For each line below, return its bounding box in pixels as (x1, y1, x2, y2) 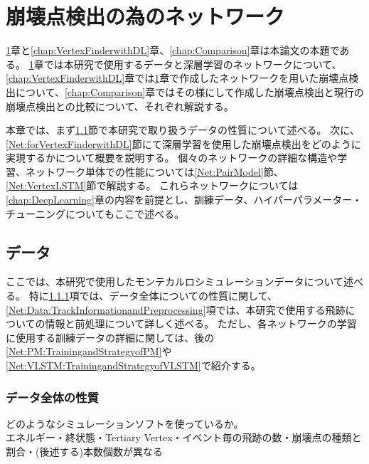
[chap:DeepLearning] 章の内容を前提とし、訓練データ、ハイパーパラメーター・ (6, 192, 363, 207)
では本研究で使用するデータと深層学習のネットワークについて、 (43, 56, 342, 71)
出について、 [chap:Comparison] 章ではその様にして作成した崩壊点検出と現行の (6, 84, 364, 99)
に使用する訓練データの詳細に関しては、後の (6, 329, 215, 344)
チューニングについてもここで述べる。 (6, 206, 184, 221)
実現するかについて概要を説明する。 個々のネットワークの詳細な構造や (6, 150, 338, 165)
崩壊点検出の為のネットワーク (6, 1, 285, 31)
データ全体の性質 (6, 388, 99, 406)
